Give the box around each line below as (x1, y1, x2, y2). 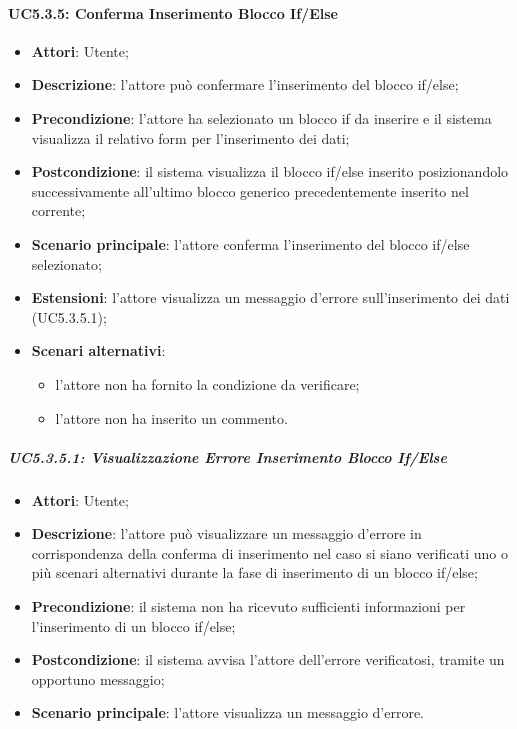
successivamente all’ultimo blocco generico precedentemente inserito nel (31, 180, 469, 201)
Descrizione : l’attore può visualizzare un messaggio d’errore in (31, 523, 422, 544)
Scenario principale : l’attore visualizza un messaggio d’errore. (31, 702, 425, 723)
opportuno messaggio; (31, 668, 165, 689)
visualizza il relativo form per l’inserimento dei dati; (31, 127, 350, 148)
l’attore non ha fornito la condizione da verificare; (55, 373, 360, 394)
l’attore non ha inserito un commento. (55, 407, 288, 428)
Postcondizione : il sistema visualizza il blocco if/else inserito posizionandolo (31, 161, 509, 182)
